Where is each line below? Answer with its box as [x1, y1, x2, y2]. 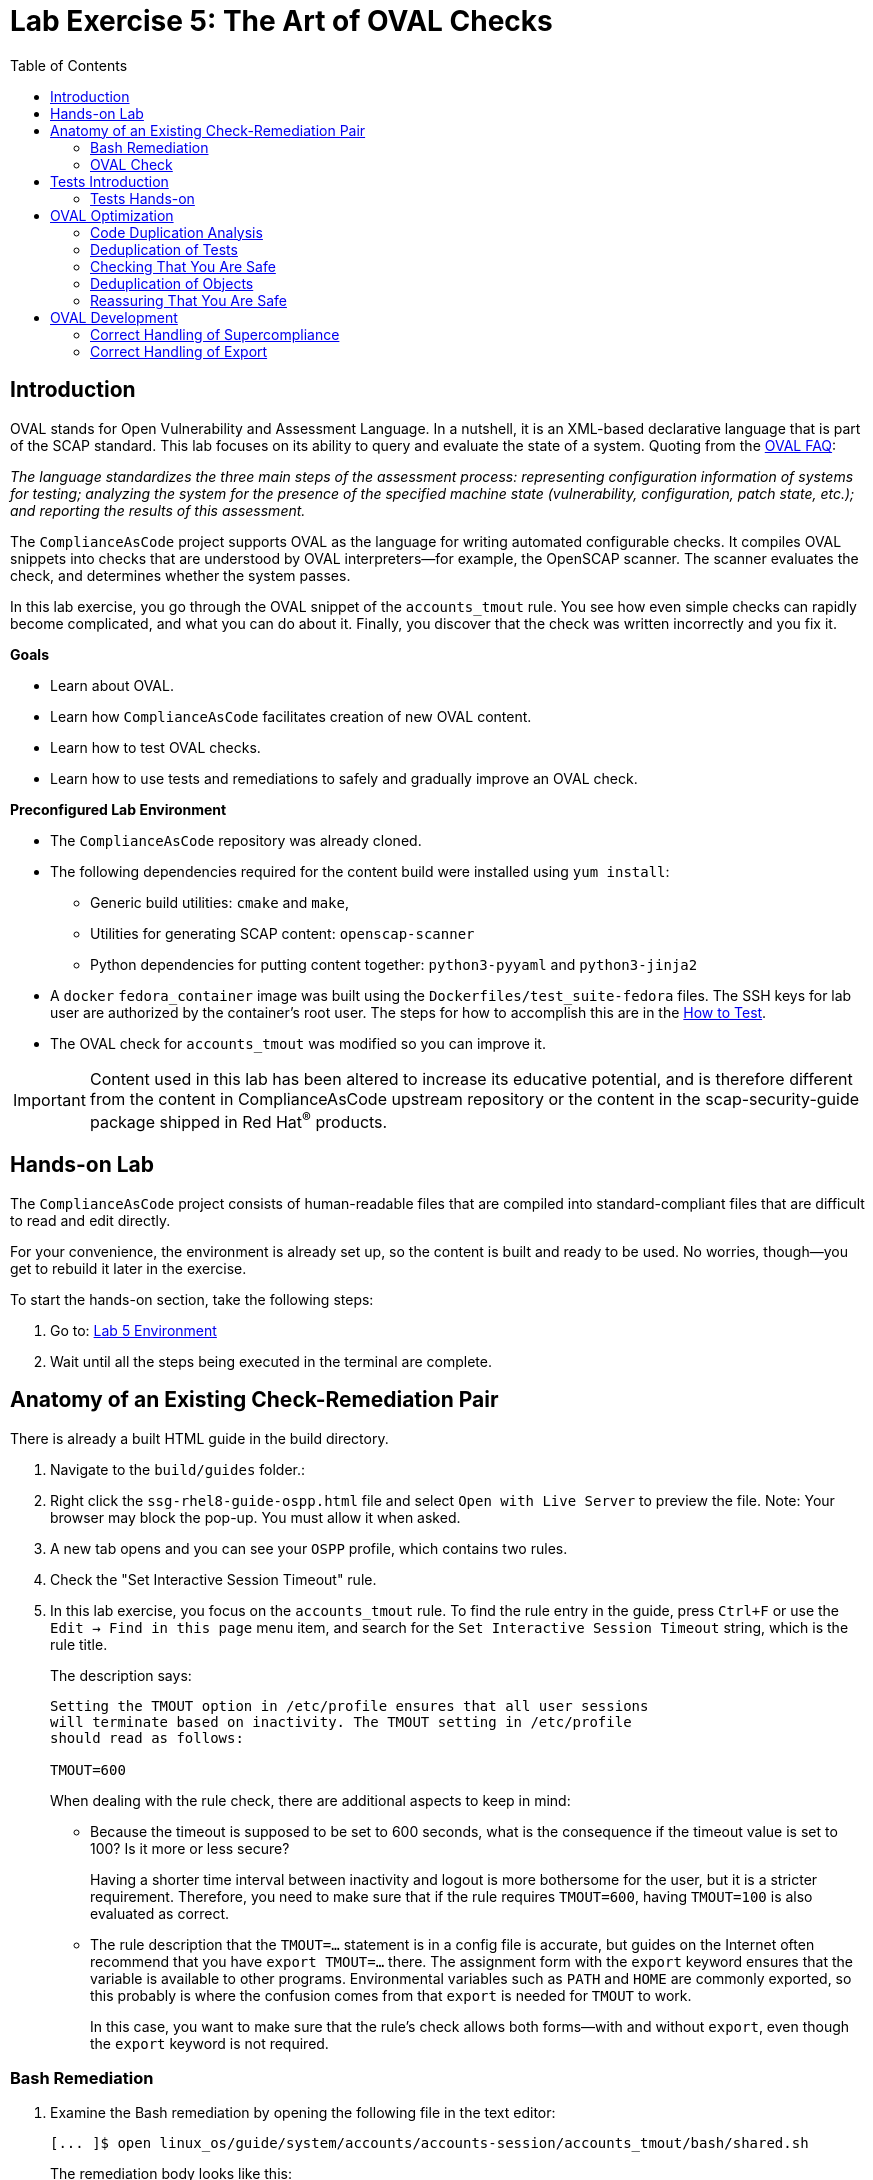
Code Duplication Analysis [90, 223, 263, 241]
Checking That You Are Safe [90, 257, 276, 275]
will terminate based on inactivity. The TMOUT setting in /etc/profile [50, 1713, 632, 1730]
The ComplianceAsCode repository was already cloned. [50, 831, 422, 849]
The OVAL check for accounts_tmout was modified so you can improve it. [50, 1034, 546, 1052]
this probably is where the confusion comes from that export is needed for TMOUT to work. [90, 1986, 692, 2004]
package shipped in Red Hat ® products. [89, 1108, 388, 1132]
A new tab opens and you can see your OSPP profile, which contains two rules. [50, 1539, 568, 1557]
